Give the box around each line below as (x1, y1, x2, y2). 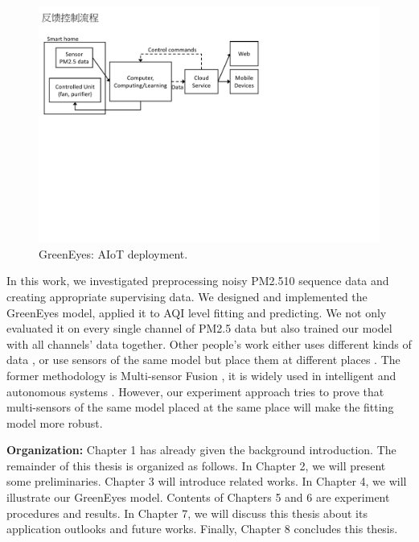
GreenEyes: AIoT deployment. (39, 245, 188, 262)
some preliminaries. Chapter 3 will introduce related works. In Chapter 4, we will (6, 473, 407, 490)
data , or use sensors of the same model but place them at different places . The (6, 351, 401, 368)
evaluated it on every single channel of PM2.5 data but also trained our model (6, 320, 392, 337)
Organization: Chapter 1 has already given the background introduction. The (6, 441, 396, 458)
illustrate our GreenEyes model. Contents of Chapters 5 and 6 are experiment (6, 489, 390, 506)
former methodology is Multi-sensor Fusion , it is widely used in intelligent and (6, 366, 396, 383)
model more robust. (6, 414, 103, 431)
